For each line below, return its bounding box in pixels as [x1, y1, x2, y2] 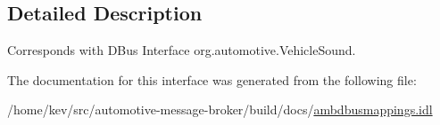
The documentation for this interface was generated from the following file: [7, 70, 417, 89]
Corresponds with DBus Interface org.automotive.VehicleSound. [7, 41, 356, 59]
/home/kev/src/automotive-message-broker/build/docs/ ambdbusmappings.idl [7, 100, 433, 119]
